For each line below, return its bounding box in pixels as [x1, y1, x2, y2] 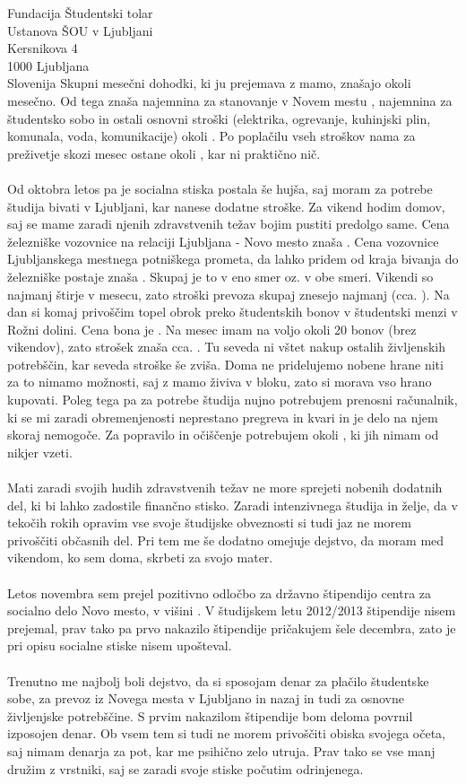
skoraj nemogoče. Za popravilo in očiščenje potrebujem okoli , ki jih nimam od [7, 425, 439, 444]
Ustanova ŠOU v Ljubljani [7, 21, 153, 39]
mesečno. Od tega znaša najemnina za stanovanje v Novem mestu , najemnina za [7, 91, 453, 109]
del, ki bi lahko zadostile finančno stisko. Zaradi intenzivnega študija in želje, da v [7, 495, 458, 514]
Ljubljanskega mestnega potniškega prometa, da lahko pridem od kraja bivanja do [7, 249, 459, 268]
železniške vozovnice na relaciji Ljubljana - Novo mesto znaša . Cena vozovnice [7, 231, 439, 250]
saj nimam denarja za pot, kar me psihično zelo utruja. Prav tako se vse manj [7, 741, 436, 760]
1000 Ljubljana [7, 56, 90, 74]
